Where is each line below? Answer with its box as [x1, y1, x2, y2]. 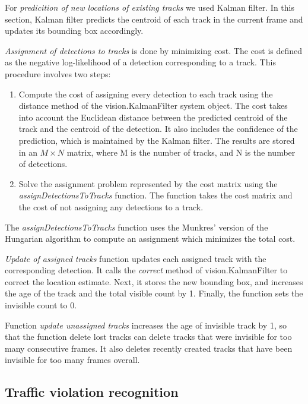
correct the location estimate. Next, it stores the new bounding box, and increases [5, 275, 303, 288]
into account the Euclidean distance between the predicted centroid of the [18, 111, 288, 123]
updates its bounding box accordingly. [5, 24, 144, 37]
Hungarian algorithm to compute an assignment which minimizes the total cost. [5, 232, 296, 245]
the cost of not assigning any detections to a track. [18, 200, 204, 213]
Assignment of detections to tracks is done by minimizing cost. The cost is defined [5, 44, 303, 56]
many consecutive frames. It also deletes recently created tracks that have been [5, 342, 293, 354]
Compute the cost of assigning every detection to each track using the [18, 87, 273, 100]
